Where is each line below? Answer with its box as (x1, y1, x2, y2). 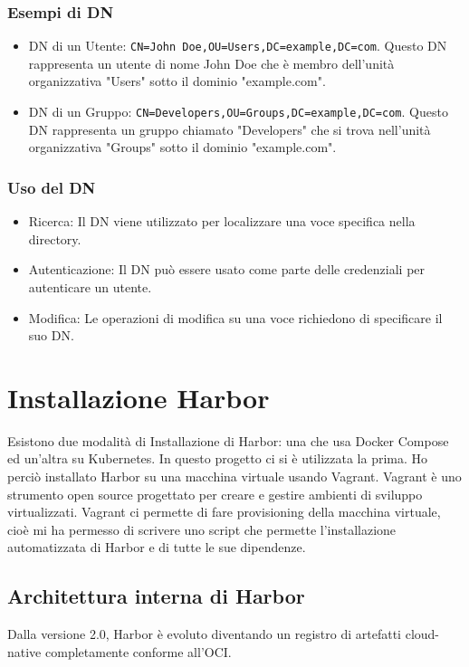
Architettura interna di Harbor (7, 582, 305, 610)
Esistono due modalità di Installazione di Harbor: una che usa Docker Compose (7, 431, 449, 450)
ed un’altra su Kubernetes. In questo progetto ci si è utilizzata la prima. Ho (7, 449, 428, 468)
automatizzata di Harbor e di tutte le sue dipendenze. (7, 538, 306, 557)
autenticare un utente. (28, 277, 152, 296)
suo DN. (28, 326, 74, 345)
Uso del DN (7, 176, 96, 198)
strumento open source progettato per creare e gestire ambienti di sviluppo (7, 484, 423, 503)
